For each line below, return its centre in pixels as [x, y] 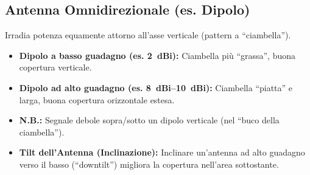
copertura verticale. [55, 67]
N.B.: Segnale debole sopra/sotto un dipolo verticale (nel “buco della [149, 120]
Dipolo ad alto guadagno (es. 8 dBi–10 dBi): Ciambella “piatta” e [156, 87]
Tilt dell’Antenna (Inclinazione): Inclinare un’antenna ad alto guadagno [162, 152]
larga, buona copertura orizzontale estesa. [97, 99]
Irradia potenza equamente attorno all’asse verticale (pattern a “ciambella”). [148, 35]
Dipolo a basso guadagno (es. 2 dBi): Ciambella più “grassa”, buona [157, 55]
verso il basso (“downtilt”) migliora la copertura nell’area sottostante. [149, 164]
